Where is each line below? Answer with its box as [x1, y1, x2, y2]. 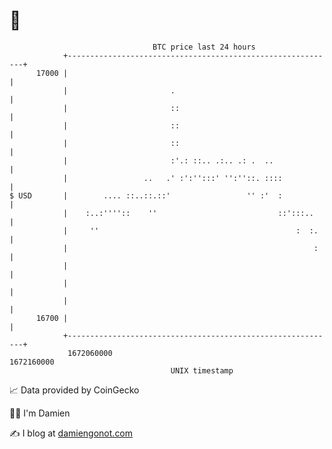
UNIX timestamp [170, 365, 234, 376]
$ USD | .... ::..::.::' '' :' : [9, 190, 283, 201]
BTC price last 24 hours [152, 42, 256, 52]
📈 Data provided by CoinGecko [9, 384, 140, 396]
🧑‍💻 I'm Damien [9, 407, 71, 419]
